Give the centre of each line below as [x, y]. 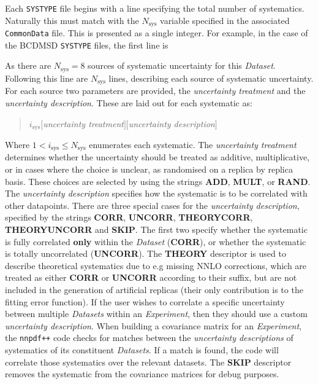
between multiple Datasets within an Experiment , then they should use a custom [156, 314]
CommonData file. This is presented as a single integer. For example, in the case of [157, 33]
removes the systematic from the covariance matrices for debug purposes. [142, 374]
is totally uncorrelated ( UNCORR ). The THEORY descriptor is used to [146, 253]
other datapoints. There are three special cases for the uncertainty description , [152, 205]
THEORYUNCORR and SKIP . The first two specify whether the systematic [156, 229]
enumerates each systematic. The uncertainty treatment [193, 144]
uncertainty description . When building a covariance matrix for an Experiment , [153, 325]
